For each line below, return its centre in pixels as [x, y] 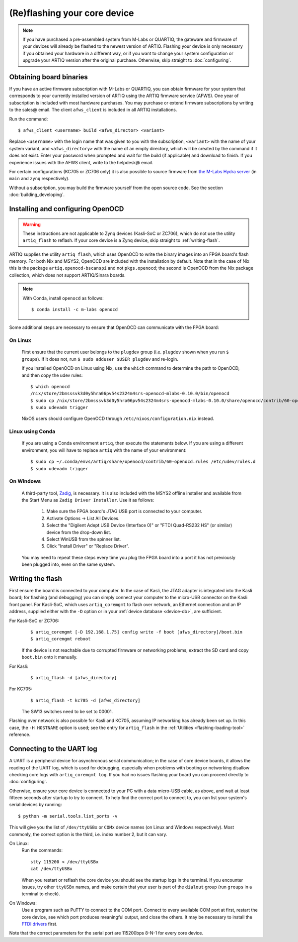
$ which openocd [50, 386]
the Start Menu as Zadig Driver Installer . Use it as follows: [88, 500]
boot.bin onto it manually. [50, 657]
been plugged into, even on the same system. [68, 564]
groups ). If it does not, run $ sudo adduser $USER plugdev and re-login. [100, 359]
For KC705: [21, 689]
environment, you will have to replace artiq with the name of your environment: [104, 450]
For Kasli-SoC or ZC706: [34, 621]
